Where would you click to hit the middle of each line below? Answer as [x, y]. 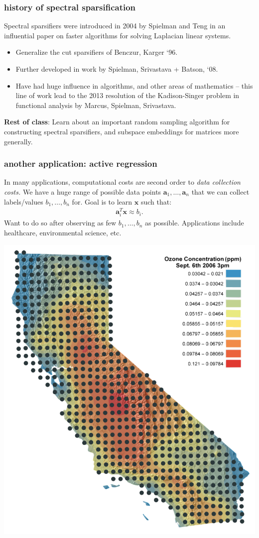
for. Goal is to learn [102, 201]
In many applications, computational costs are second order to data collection [122, 182]
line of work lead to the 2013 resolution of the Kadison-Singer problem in [128, 95]
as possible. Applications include [194, 223]
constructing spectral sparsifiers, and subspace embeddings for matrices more [122, 131]
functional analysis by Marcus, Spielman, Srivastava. [96, 105]
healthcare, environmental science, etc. [63, 233]
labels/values [24, 201]
